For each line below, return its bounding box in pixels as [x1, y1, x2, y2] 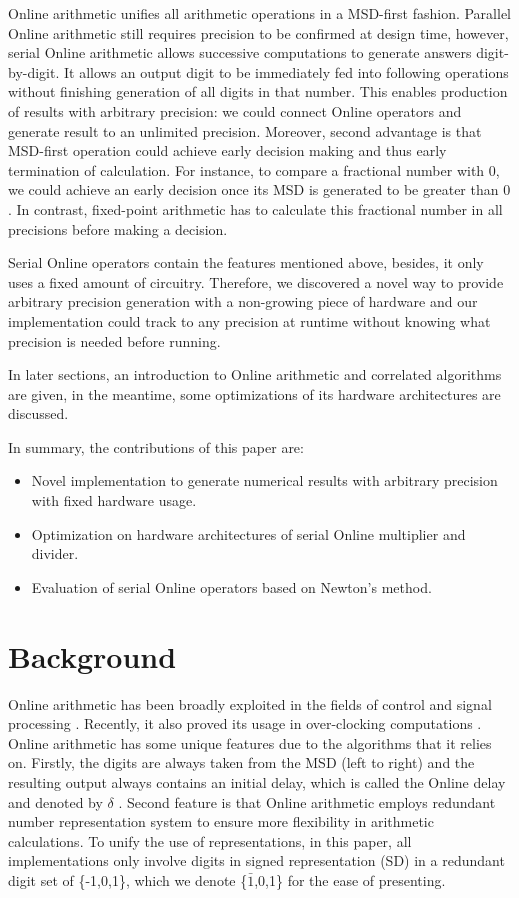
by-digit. [8, 61, 60, 82]
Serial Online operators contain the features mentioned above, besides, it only [8, 252, 484, 273]
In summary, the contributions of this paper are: [8, 436, 304, 457]
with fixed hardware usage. [31, 490, 197, 511]
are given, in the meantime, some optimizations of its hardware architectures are [8, 383, 501, 404]
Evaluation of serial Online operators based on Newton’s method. [31, 576, 432, 597]
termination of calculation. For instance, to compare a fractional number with [8, 159, 485, 180]
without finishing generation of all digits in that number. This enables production [8, 81, 508, 102]
